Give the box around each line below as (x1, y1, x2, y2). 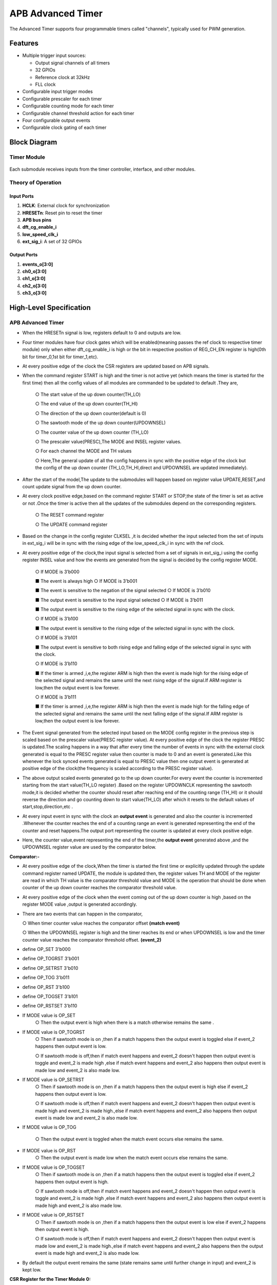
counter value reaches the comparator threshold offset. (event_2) (22, 937, 162, 943)
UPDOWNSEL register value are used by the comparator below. (22, 844, 156, 850)
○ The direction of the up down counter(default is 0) (35, 410, 146, 416)
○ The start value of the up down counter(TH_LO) (35, 391, 141, 398)
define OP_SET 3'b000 (22, 946, 71, 952)
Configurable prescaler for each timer (22, 96, 102, 102)
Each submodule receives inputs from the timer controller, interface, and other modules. (9, 166, 196, 172)
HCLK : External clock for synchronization (22, 203, 110, 209)
